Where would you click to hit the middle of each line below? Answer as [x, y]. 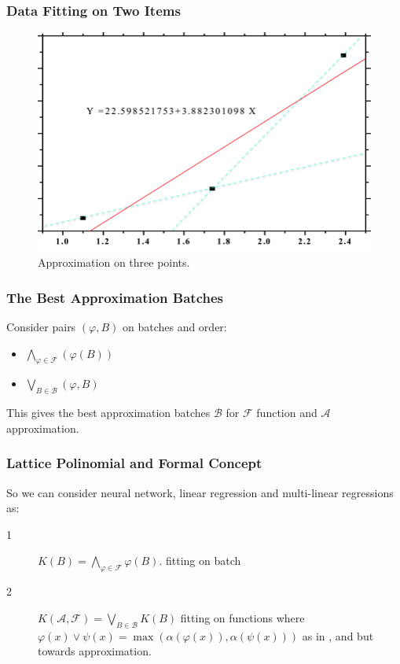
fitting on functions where [242, 617]
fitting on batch [203, 561]
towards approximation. [95, 651]
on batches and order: [174, 326]
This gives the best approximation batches [108, 413]
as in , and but [338, 635]
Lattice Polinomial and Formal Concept [134, 463]
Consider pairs [41, 326]
